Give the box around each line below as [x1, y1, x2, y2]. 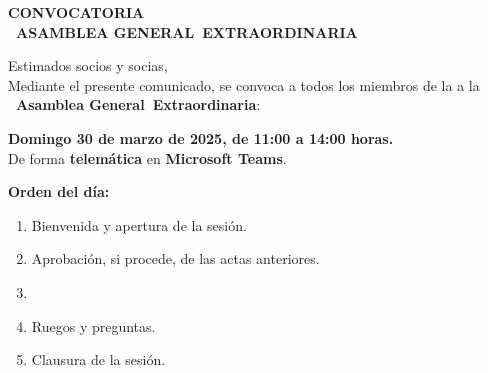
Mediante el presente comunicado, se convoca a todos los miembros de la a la [8, 74, 480, 95]
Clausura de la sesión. [31, 349, 166, 370]
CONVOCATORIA [8, 2, 145, 22]
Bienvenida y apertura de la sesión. [31, 214, 247, 235]
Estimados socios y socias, [8, 55, 168, 76]
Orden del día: [8, 181, 110, 202]
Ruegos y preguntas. [31, 315, 156, 336]
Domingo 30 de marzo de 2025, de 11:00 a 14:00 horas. [8, 127, 394, 148]
